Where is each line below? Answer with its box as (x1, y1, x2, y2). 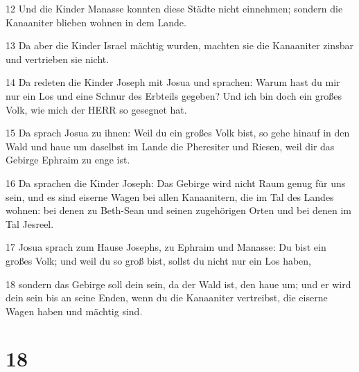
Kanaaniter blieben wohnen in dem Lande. (6, 15, 186, 29)
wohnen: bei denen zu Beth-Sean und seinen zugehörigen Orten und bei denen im (6, 203, 351, 218)
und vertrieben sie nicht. (6, 51, 110, 66)
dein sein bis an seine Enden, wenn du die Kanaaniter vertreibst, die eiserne (6, 290, 328, 305)
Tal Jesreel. (6, 216, 54, 231)
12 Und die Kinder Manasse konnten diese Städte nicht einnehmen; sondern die (6, 1, 343, 15)
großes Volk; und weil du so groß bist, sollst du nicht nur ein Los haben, (6, 253, 312, 267)
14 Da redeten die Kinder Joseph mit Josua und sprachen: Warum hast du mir (6, 75, 340, 89)
